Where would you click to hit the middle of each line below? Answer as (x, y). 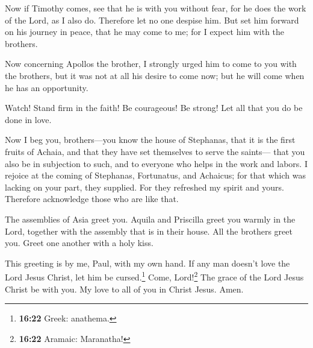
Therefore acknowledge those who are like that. (92, 199)
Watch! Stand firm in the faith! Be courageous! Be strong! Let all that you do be (154, 108)
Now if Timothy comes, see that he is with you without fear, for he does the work (156, 8)
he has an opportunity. (47, 87)
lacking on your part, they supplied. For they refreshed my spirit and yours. (145, 187)
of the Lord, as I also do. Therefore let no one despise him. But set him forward (152, 20)
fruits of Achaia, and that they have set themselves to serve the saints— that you (155, 151)
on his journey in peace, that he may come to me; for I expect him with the (145, 32)
